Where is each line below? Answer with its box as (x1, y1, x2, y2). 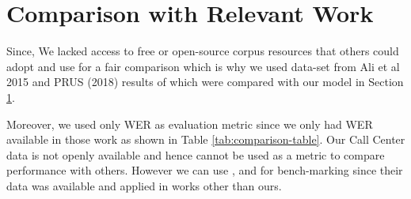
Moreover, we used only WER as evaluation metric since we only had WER (6, 115, 373, 132)
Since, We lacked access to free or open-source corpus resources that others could (6, 43, 399, 59)
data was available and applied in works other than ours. (6, 177, 282, 193)
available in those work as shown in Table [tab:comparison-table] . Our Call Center (6, 131, 405, 148)
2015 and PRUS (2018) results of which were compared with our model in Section (6, 73, 404, 90)
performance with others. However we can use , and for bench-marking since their (6, 162, 403, 178)
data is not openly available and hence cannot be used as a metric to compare (6, 146, 385, 163)
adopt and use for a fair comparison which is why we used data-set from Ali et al (6, 58, 400, 74)
